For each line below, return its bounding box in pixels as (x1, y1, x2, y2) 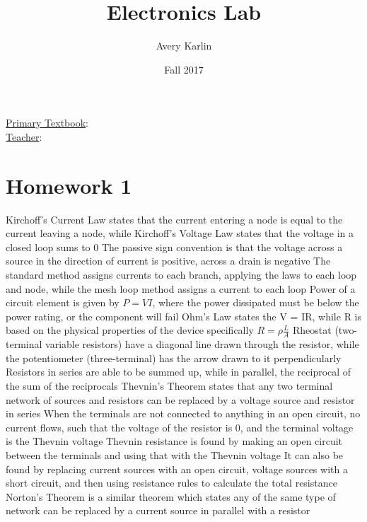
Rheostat (293, 323, 332, 337)
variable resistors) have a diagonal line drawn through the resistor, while (45, 337, 359, 352)
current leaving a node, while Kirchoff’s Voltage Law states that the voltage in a (6, 226, 354, 240)
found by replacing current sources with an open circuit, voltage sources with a (6, 461, 348, 476)
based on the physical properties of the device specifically (6, 323, 254, 337)
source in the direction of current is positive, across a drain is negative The (6, 253, 331, 268)
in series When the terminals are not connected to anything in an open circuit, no (6, 406, 361, 421)
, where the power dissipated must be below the (152, 295, 359, 310)
